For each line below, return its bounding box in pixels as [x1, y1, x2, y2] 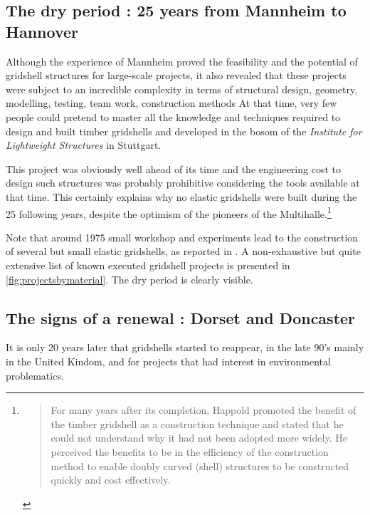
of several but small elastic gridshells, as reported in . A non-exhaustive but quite [6, 244, 361, 259]
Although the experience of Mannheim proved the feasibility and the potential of [6, 53, 358, 68]
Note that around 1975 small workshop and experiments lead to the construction [6, 229, 359, 244]
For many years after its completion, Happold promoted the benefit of [51, 402, 356, 417]
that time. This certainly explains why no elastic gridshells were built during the [6, 189, 357, 204]
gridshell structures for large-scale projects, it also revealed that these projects [6, 68, 347, 83]
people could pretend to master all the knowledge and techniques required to [6, 109, 341, 124]
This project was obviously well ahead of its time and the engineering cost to [6, 161, 341, 176]
